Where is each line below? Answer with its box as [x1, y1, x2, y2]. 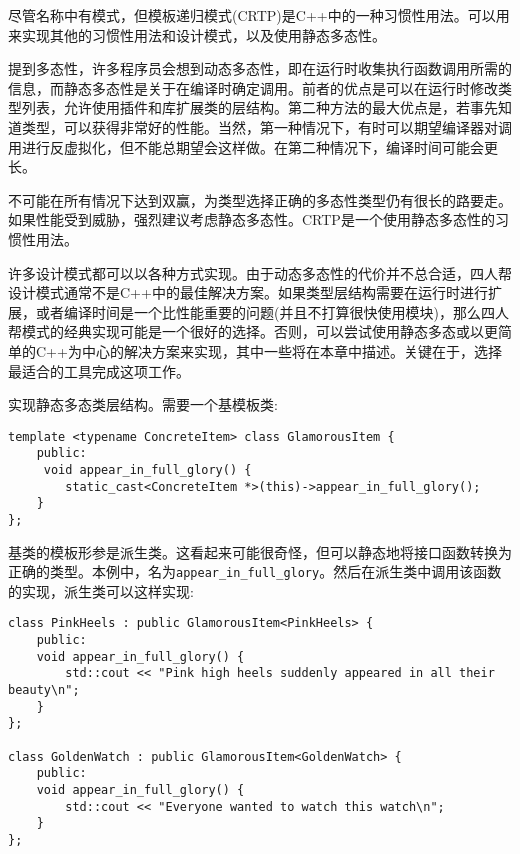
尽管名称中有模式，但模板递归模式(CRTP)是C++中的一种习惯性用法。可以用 [8, 5, 510, 25]
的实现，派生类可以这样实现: [8, 580, 194, 601]
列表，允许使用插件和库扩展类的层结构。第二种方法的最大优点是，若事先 [21, 97, 498, 118]
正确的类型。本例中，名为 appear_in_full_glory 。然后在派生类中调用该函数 [8, 561, 502, 582]
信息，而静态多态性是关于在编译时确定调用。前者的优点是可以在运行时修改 [8, 77, 498, 98]
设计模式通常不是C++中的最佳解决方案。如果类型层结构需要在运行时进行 [8, 282, 488, 303]
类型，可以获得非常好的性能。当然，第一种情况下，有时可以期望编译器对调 [21, 116, 512, 137]
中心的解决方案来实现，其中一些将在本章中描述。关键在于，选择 [81, 340, 502, 361]
